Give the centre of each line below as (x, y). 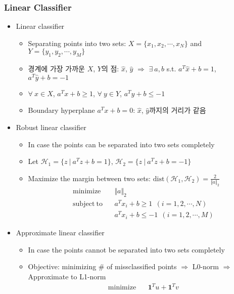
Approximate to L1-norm (67, 276)
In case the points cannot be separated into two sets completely (126, 249)
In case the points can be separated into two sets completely (121, 144)
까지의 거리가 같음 (178, 110)
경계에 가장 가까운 (56, 69)
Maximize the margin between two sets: (89, 178)
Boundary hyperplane (61, 110)
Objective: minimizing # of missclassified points (102, 266)
